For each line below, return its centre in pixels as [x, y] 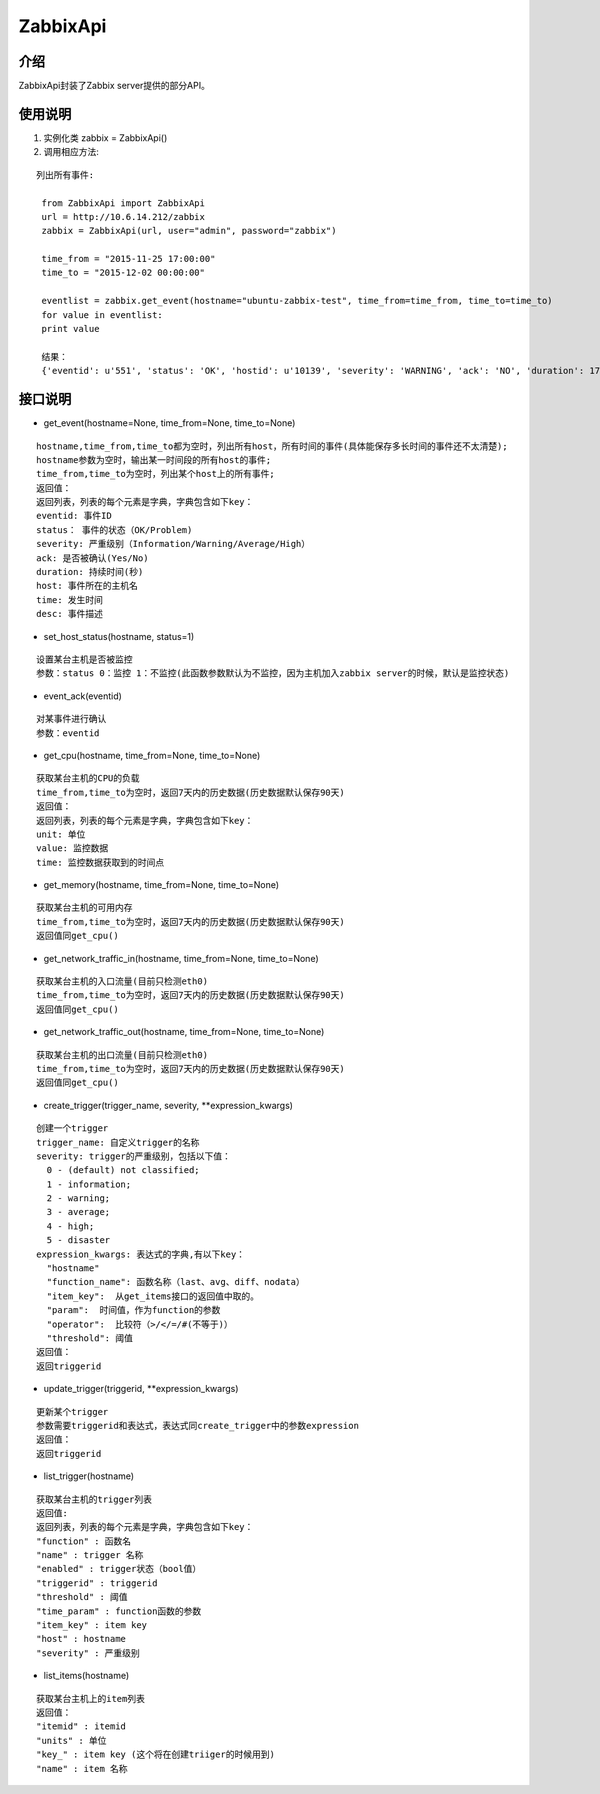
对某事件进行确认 [71, 719]
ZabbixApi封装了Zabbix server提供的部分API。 [114, 86]
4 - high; [70, 1226]
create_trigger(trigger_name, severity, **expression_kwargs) [168, 1105]
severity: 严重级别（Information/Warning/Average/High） [173, 544]
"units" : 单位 [71, 1740]
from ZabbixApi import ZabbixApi [123, 203]
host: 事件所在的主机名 [87, 586]
